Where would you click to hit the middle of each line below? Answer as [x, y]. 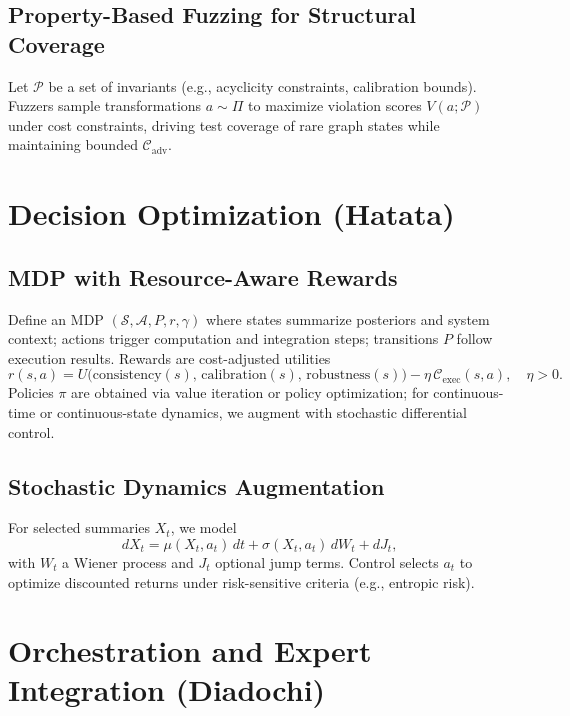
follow [474, 338]
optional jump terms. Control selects [327, 561]
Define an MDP [56, 318]
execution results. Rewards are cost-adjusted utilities [169, 357]
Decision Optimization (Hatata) [231, 213]
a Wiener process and [128, 561]
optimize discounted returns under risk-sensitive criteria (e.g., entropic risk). [241, 581]
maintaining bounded [73, 144]
